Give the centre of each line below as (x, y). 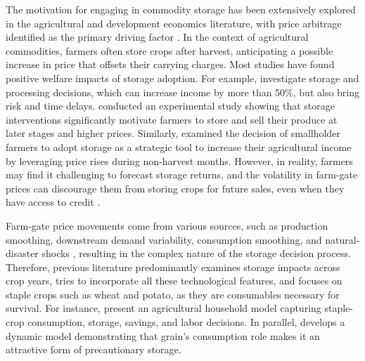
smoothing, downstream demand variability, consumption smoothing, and (164, 239)
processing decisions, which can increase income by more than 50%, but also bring (183, 92)
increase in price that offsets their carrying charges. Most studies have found (170, 64)
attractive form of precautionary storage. (94, 349)
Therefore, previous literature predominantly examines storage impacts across (173, 267)
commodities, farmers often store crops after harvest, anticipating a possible (169, 50)
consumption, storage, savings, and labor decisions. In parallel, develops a (186, 322)
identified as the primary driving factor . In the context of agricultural (157, 37)
